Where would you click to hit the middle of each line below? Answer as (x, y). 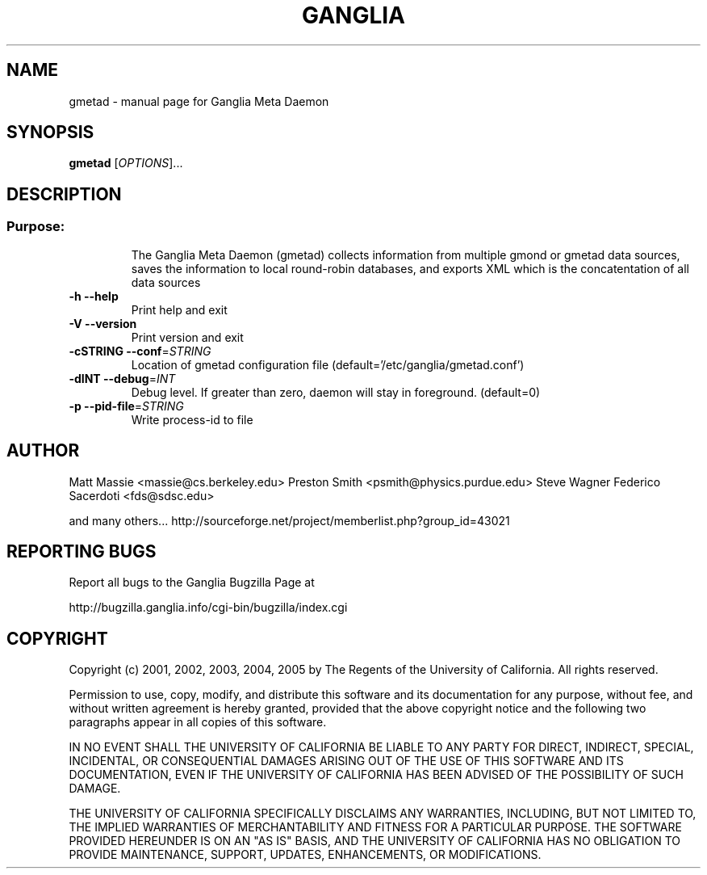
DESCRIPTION (64, 194)
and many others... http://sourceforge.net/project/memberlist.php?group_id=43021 (289, 520)
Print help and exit (179, 309)
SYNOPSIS (50, 133)
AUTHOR (43, 451)
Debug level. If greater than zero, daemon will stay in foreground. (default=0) (336, 392)
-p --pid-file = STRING (126, 406)
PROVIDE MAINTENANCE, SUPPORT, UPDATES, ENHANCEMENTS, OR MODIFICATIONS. (305, 855)
